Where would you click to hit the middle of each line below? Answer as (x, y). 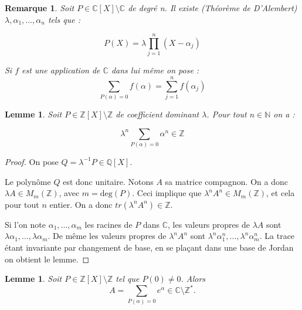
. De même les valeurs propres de (107, 236)
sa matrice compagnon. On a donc (226, 181)
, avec (69, 193)
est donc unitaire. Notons (108, 181)
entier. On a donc (81, 204)
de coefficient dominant (157, 114)
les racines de (108, 224)
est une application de (61, 70)
